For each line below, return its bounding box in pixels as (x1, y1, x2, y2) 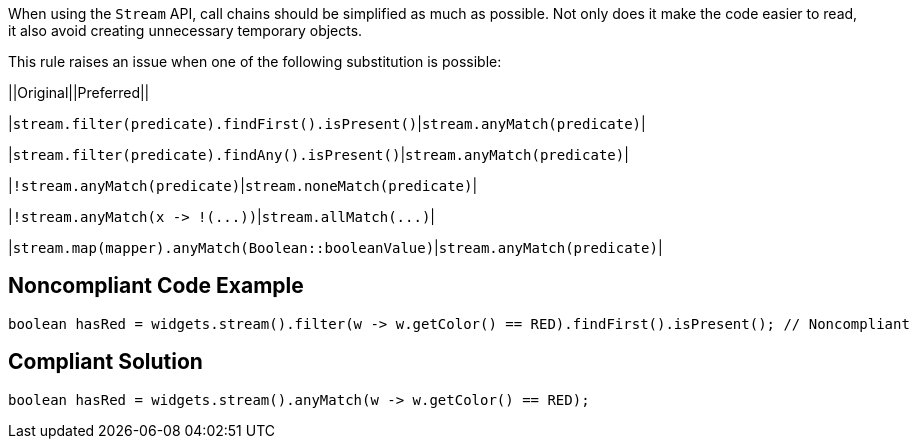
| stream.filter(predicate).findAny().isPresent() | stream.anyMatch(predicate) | (8, 146, 629, 163)
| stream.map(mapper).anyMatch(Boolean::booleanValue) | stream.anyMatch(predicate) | (8, 239, 663, 256)
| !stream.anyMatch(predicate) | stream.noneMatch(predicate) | (8, 177, 478, 194)
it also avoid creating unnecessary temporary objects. (8, 22, 363, 39)
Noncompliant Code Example (8, 273, 304, 299)
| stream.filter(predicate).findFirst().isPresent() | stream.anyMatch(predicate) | (8, 115, 646, 132)
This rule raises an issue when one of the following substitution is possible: (8, 53, 502, 70)
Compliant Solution (8, 349, 203, 375)
